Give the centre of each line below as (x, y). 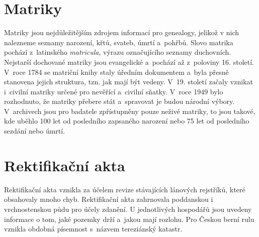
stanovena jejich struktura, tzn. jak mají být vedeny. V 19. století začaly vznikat (128, 82)
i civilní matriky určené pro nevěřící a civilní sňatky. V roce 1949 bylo (114, 91)
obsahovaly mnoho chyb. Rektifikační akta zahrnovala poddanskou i (109, 199)
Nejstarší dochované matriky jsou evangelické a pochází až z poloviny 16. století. (129, 62)
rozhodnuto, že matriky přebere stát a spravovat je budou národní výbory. (119, 101)
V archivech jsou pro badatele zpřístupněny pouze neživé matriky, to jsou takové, (130, 111)
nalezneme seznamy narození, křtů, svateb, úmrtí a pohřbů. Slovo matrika (119, 42)
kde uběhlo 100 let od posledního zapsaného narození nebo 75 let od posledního (127, 121)
